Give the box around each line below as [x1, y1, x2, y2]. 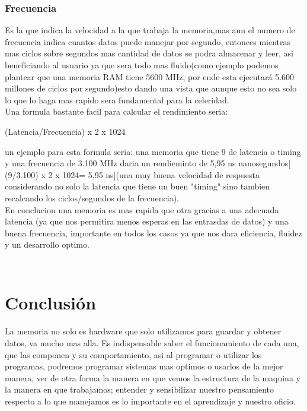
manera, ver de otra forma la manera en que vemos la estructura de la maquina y [5, 371, 300, 384]
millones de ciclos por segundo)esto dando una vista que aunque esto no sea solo [5, 82, 297, 94]
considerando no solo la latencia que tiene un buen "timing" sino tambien [5, 180, 270, 192]
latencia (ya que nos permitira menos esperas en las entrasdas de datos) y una [5, 215, 289, 227]
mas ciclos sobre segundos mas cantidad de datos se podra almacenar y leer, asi [5, 47, 293, 59]
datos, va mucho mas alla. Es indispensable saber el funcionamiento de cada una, [5, 337, 299, 349]
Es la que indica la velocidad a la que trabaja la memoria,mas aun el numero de [5, 24, 295, 36]
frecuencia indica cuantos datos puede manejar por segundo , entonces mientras [5, 35, 290, 48]
